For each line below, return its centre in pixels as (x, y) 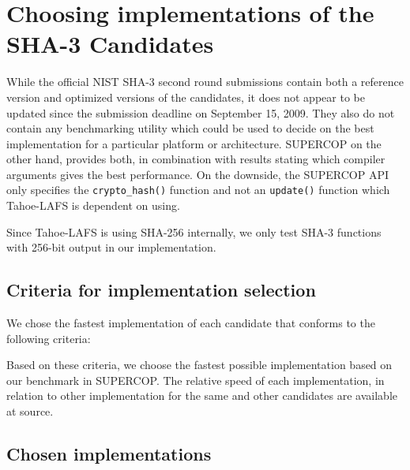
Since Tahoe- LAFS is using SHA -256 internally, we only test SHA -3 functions (194, 231)
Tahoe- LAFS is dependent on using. (93, 205)
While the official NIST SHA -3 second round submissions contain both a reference (205, 82)
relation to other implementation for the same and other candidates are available (202, 395)
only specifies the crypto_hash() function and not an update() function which (198, 190)
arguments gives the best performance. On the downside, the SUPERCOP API (198, 174)
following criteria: (49, 338)
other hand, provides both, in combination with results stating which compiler (196, 159)
